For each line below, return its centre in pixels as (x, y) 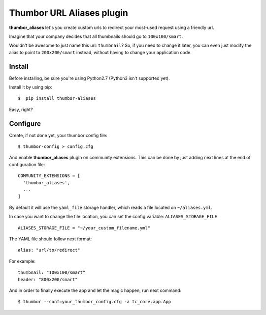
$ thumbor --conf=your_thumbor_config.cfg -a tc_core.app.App (95, 302)
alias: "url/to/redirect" (49, 250)
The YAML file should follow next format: (50, 239)
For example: (22, 261)
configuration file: (27, 164)
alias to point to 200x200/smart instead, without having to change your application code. (100, 52)
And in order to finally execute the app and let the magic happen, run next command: (95, 290)
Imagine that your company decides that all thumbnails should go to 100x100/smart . (96, 36)
